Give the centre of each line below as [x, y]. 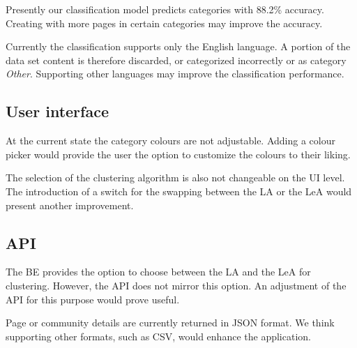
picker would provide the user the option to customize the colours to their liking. [178, 154]
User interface [57, 111]
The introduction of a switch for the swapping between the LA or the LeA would [179, 191]
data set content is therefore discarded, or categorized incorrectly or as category [176, 60]
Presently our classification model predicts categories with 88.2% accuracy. [165, 9]
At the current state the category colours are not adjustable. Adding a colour [170, 141]
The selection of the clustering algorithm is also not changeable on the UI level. [175, 177]
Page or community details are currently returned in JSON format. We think [170, 323]
